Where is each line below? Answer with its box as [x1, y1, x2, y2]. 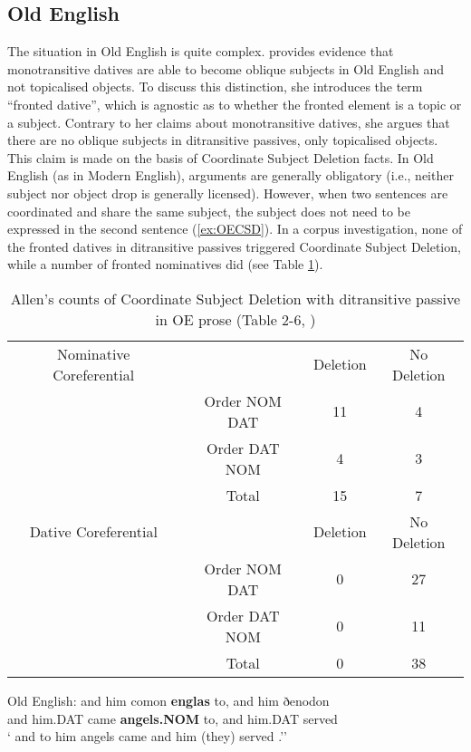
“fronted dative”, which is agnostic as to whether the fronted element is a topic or [7, 94, 462, 113]
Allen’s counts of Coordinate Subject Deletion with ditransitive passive [10, 287, 461, 309]
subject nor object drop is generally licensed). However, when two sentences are [7, 183, 448, 202]
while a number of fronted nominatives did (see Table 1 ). [7, 255, 323, 274]
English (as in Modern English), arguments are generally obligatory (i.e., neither [7, 166, 454, 185]
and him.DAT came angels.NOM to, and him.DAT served [7, 709, 338, 728]
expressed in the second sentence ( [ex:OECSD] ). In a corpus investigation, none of [7, 219, 463, 238]
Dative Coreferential [29, 521, 158, 543]
